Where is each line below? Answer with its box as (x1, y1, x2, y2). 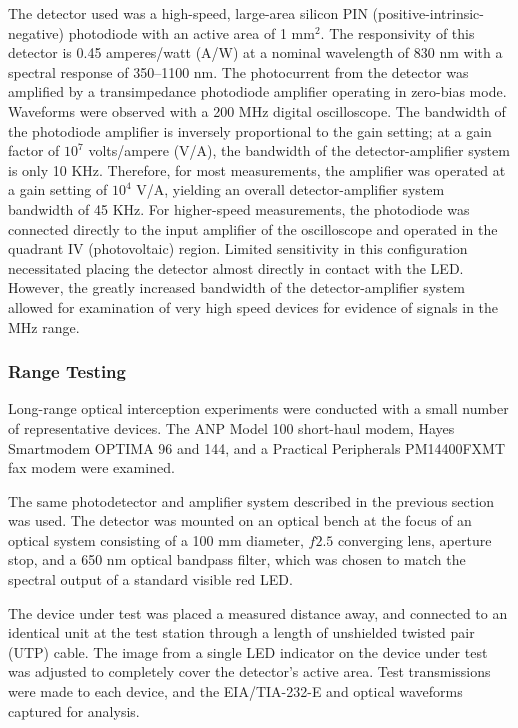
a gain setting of (8, 179, 108, 200)
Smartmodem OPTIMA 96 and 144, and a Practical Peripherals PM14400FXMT (8, 437, 506, 458)
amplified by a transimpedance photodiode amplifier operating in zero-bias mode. (8, 81, 507, 102)
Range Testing (8, 359, 126, 384)
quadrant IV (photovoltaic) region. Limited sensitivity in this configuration (8, 238, 468, 259)
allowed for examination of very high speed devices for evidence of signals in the (8, 296, 499, 317)
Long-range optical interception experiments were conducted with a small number (8, 398, 509, 419)
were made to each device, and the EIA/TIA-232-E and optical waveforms (8, 681, 463, 702)
